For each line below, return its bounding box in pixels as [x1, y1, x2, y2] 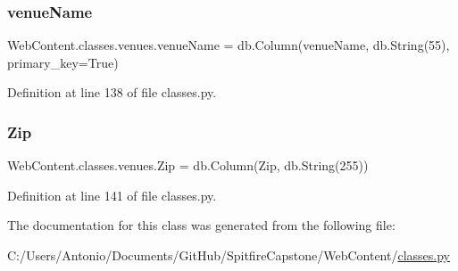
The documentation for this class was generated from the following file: [7, 216, 396, 234]
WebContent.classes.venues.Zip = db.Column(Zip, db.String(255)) [7, 156, 369, 175]
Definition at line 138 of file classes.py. [7, 83, 217, 102]
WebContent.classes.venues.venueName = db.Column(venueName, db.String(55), [7, 36, 450, 54]
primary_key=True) [7, 53, 119, 71]
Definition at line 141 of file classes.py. [7, 185, 217, 204]
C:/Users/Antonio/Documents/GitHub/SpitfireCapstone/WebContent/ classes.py [7, 246, 451, 264]
